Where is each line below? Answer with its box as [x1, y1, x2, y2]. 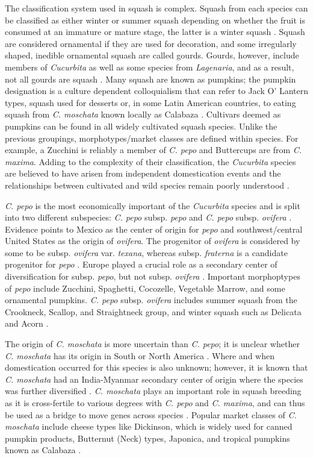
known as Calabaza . [5, 444, 81, 456]
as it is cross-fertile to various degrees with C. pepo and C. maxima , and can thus [5, 397, 305, 409]
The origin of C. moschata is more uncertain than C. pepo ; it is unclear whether [5, 337, 300, 350]
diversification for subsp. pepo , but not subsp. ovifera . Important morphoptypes [5, 270, 300, 283]
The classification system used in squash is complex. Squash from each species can [5, 2, 308, 14]
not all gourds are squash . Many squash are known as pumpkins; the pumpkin [5, 72, 296, 85]
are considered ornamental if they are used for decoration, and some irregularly [5, 37, 297, 49]
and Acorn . [5, 317, 49, 330]
